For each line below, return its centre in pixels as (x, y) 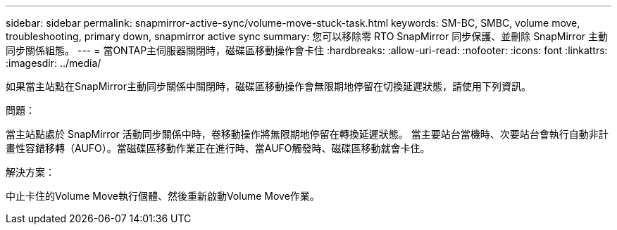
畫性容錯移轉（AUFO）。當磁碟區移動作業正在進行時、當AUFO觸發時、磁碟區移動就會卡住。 (218, 148)
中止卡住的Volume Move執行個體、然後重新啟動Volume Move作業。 (163, 196)
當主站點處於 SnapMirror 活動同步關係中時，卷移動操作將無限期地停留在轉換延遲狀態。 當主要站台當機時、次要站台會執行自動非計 (307, 134)
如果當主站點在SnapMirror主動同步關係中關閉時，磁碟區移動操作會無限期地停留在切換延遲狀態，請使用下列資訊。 (268, 86)
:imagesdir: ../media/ (54, 63)
